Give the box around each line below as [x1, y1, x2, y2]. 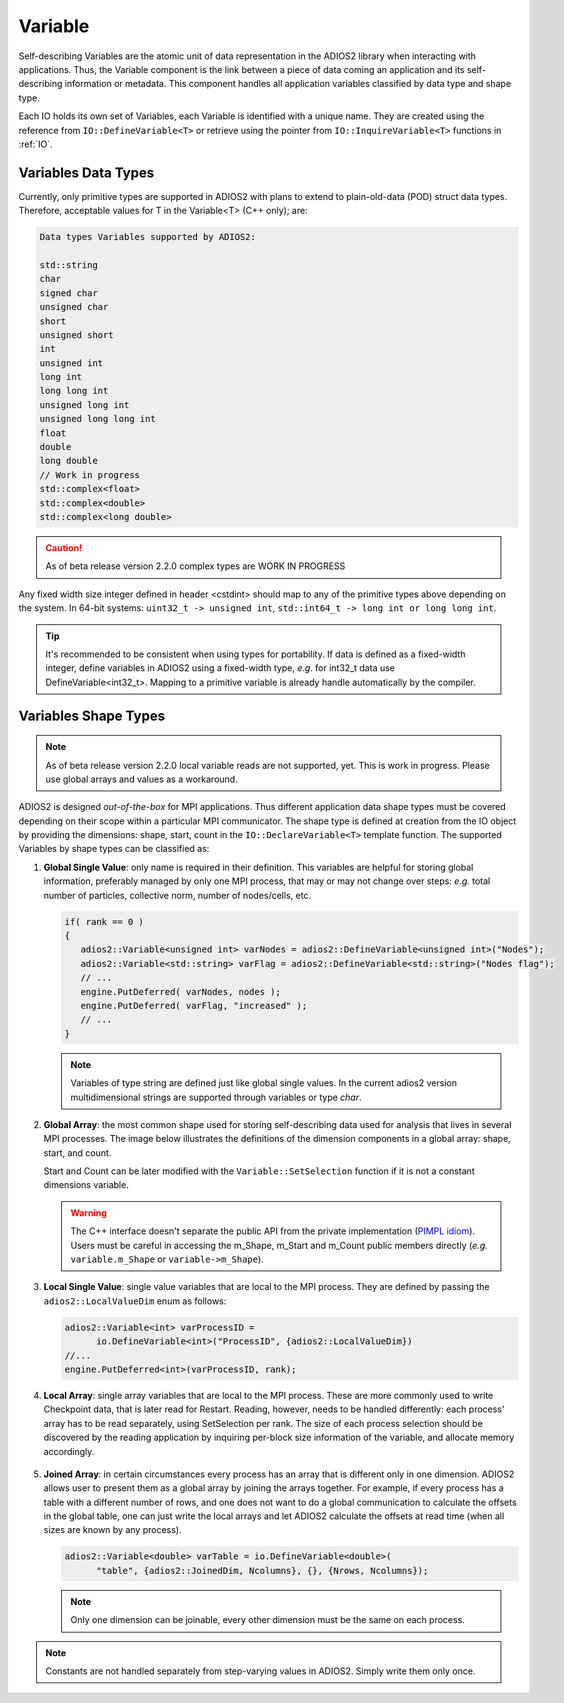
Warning [70, 1206, 107, 1219]
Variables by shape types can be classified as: [18, 843, 210, 855]
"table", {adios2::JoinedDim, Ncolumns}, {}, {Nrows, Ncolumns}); [96, 1565, 429, 1576]
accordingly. [43, 1445, 95, 1457]
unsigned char [39, 301, 109, 313]
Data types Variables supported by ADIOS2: [39, 231, 257, 243]
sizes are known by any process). [43, 1524, 182, 1536]
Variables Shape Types [18, 707, 165, 724]
